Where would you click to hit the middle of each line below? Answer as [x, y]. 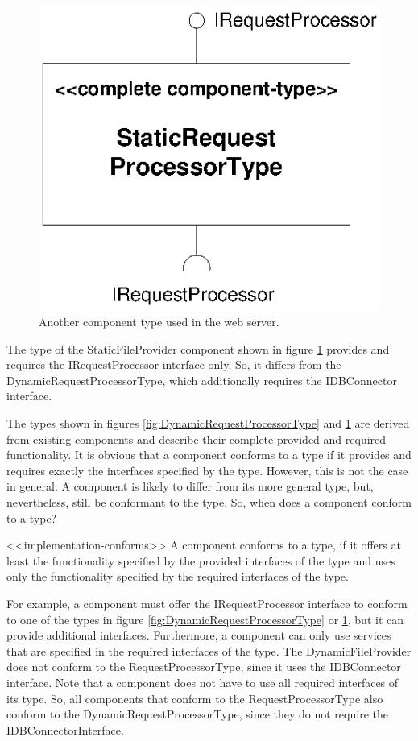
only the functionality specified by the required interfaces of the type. [178, 576]
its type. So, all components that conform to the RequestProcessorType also [195, 698]
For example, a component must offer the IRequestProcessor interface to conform [207, 604]
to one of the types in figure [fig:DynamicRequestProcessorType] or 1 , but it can [205, 619]
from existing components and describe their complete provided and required [197, 439]
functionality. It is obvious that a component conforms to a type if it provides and [209, 455]
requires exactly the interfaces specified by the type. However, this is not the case [207, 470]
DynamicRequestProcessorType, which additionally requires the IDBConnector [202, 380]
